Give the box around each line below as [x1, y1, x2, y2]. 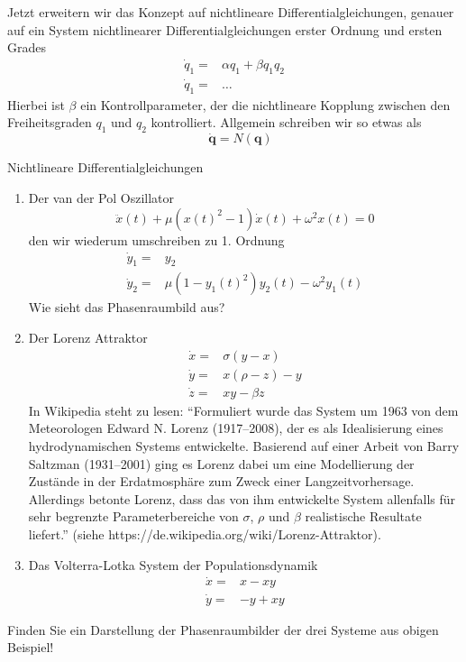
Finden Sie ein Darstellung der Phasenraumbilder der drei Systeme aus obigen [7, 620, 439, 639]
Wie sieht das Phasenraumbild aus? [28, 298, 225, 317]
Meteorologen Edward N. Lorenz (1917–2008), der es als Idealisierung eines [28, 418, 443, 437]
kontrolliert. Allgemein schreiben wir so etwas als [151, 113, 422, 132]
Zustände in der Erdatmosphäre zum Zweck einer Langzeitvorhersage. [28, 472, 415, 491]
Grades [7, 38, 46, 57]
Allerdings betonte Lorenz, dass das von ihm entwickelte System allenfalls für [28, 489, 456, 508]
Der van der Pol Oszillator [28, 188, 174, 207]
